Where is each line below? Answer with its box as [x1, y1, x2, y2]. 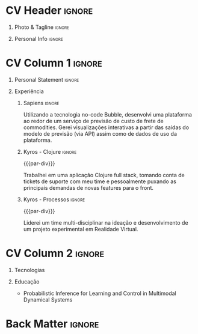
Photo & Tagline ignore [14, 23, 70, 31]
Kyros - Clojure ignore [23, 148, 77, 155]
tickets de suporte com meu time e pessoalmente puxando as [23, 178, 177, 185]
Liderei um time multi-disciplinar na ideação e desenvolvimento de [23, 219, 188, 226]
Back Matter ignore [5, 317, 99, 330]
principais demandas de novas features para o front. [23, 184, 154, 191]
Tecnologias [14, 266, 45, 273]
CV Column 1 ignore [5, 56, 103, 70]
